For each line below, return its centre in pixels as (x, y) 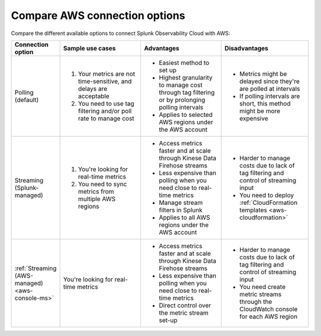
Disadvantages (246, 48)
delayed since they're (270, 81)
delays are (93, 88)
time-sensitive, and (105, 81)
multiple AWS (97, 199)
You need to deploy (267, 195)
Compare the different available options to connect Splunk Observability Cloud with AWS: (121, 33)
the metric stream (183, 313)
